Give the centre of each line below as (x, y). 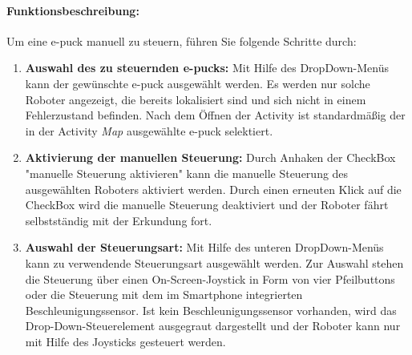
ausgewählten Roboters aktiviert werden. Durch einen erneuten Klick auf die (213, 189)
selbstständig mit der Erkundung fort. (119, 220)
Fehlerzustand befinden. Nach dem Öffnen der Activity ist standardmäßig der (215, 115)
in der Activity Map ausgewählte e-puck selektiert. (149, 130)
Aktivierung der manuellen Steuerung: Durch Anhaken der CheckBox (210, 157)
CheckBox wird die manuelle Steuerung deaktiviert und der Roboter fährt (207, 205)
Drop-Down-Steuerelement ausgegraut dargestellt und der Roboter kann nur (213, 326)
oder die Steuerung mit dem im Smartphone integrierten (164, 294)
